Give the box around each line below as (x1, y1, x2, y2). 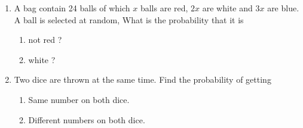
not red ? (28, 33, 62, 46)
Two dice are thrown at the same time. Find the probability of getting (14, 73, 271, 86)
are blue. (267, 2, 299, 14)
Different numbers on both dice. (28, 113, 145, 126)
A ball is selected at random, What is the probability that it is (14, 13, 244, 26)
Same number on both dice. (28, 93, 130, 105)
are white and (202, 2, 253, 14)
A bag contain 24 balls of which (14, 2, 130, 14)
